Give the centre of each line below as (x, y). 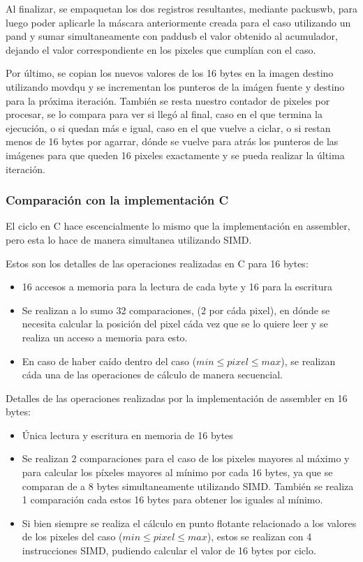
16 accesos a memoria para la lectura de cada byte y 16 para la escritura (177, 287)
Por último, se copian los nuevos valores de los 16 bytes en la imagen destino (170, 73)
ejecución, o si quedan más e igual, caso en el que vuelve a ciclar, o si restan (168, 127)
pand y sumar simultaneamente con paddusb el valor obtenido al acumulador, (172, 36)
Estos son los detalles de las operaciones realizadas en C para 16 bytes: (157, 263)
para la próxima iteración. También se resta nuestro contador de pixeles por (168, 100)
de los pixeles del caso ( (72, 537)
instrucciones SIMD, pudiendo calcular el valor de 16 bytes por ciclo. (169, 550)
